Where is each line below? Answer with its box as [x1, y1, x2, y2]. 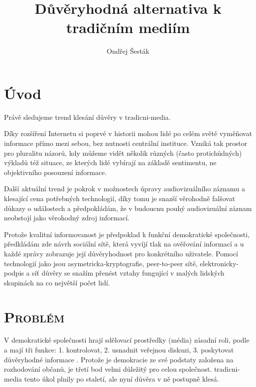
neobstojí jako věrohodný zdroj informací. [4, 212, 129, 223]
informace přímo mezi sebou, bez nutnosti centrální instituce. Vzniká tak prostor [4, 138, 248, 148]
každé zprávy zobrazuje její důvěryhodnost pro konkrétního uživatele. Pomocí [4, 248, 238, 258]
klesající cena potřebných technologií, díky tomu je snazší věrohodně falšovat [4, 193, 235, 203]
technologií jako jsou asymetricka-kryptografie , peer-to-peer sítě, [4, 258, 198, 268]
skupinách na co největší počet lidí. [4, 277, 110, 287]
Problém [4, 306, 65, 326]
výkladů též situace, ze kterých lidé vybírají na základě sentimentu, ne [4, 157, 217, 168]
